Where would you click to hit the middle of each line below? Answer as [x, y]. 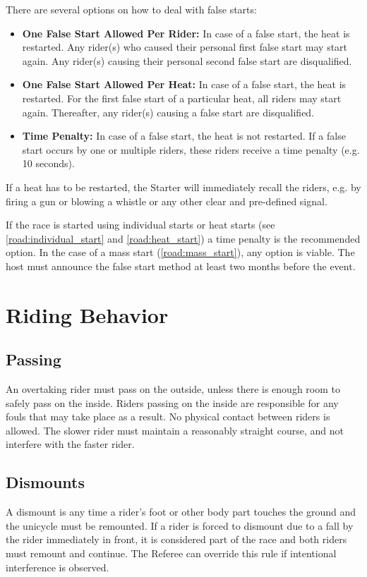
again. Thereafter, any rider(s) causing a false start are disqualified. [168, 112]
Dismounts [46, 482]
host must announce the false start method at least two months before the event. [181, 266]
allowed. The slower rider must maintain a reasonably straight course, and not [175, 430]
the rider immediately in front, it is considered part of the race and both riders [176, 539]
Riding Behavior [87, 314]
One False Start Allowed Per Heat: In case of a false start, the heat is [184, 84]
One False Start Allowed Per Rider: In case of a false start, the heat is [186, 33]
